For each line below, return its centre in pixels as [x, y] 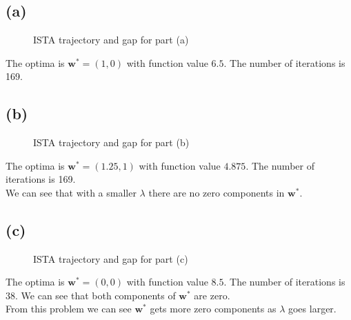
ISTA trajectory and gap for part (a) [111, 39]
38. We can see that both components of [91, 295]
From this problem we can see [69, 309]
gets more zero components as [213, 309]
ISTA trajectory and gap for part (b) [111, 142]
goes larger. [312, 309]
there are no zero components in [217, 192]
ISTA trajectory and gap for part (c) [111, 258]
